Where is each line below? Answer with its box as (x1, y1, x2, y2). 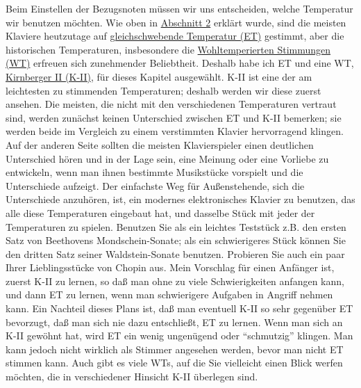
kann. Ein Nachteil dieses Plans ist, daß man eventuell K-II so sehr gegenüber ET (6, 301, 353, 316)
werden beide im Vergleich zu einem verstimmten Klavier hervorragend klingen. (6, 124, 344, 138)
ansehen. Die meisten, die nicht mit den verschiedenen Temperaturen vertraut (6, 97, 337, 111)
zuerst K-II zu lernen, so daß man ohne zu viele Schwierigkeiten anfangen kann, (6, 273, 344, 288)
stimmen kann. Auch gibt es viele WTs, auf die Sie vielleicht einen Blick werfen (6, 355, 343, 370)
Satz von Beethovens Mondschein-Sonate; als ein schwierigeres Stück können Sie (6, 233, 346, 248)
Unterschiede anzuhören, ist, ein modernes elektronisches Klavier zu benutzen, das (6, 192, 355, 207)
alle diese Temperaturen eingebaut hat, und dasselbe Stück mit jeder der (6, 205, 315, 220)
